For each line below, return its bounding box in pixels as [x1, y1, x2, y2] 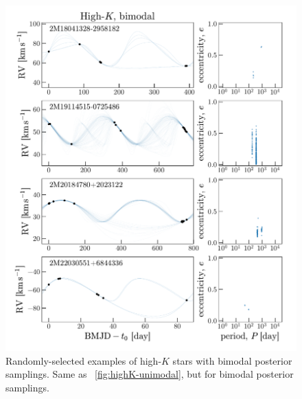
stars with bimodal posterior [172, 353, 292, 367]
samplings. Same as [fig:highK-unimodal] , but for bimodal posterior [5, 367, 294, 381]
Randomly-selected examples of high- [5, 353, 162, 367]
